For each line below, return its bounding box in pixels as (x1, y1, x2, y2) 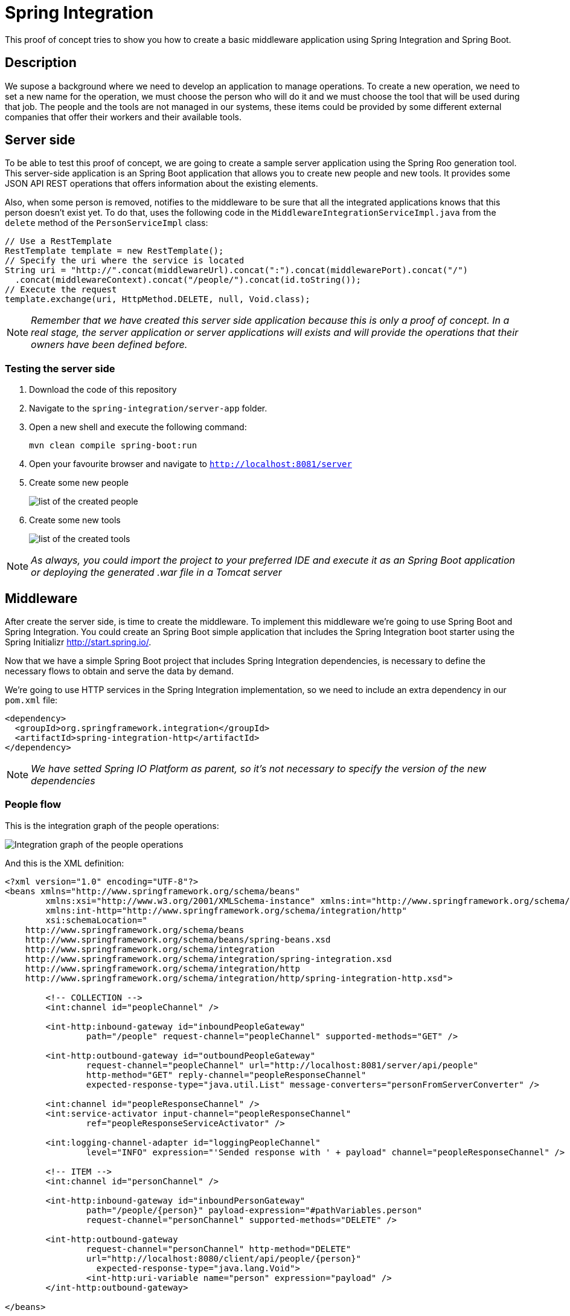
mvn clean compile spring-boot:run (29, 440, 197, 451)
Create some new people (29, 477, 129, 488)
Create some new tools (29, 515, 121, 526)
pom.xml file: (5, 695, 58, 706)
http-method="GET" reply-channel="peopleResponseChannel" (86, 1069, 367, 1080)
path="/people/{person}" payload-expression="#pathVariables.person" (86, 1205, 423, 1215)
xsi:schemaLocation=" (45, 915, 148, 925)
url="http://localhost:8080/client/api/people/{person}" (86, 1253, 362, 1263)
